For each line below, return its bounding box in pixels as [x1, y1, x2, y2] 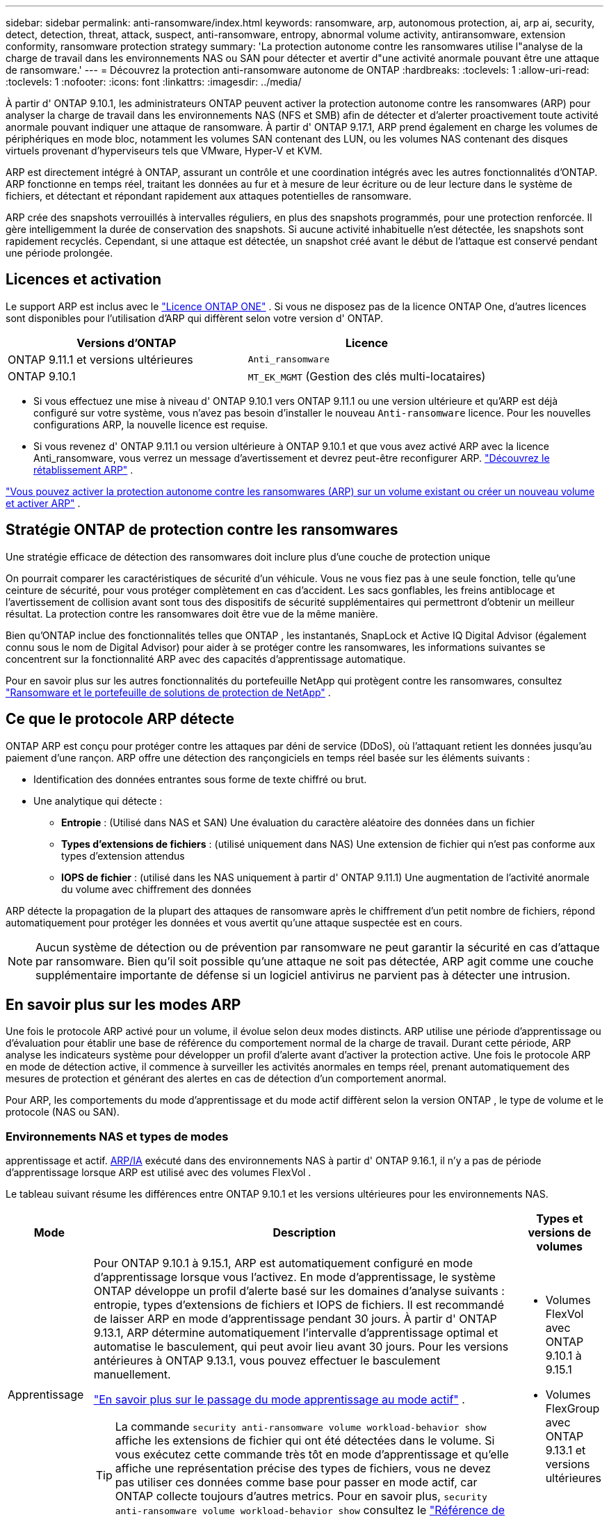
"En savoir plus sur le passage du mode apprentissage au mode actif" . [93, 1392, 465, 1407]
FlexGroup [545, 1401, 600, 1416]
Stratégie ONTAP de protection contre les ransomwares [6, 521, 398, 539]
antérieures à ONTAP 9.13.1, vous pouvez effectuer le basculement [93, 1353, 441, 1368]
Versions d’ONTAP [76, 335, 177, 350]
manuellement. [93, 1367, 171, 1382]
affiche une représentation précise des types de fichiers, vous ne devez [115, 1461, 492, 1476]
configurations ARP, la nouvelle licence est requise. [33, 418, 268, 431]
